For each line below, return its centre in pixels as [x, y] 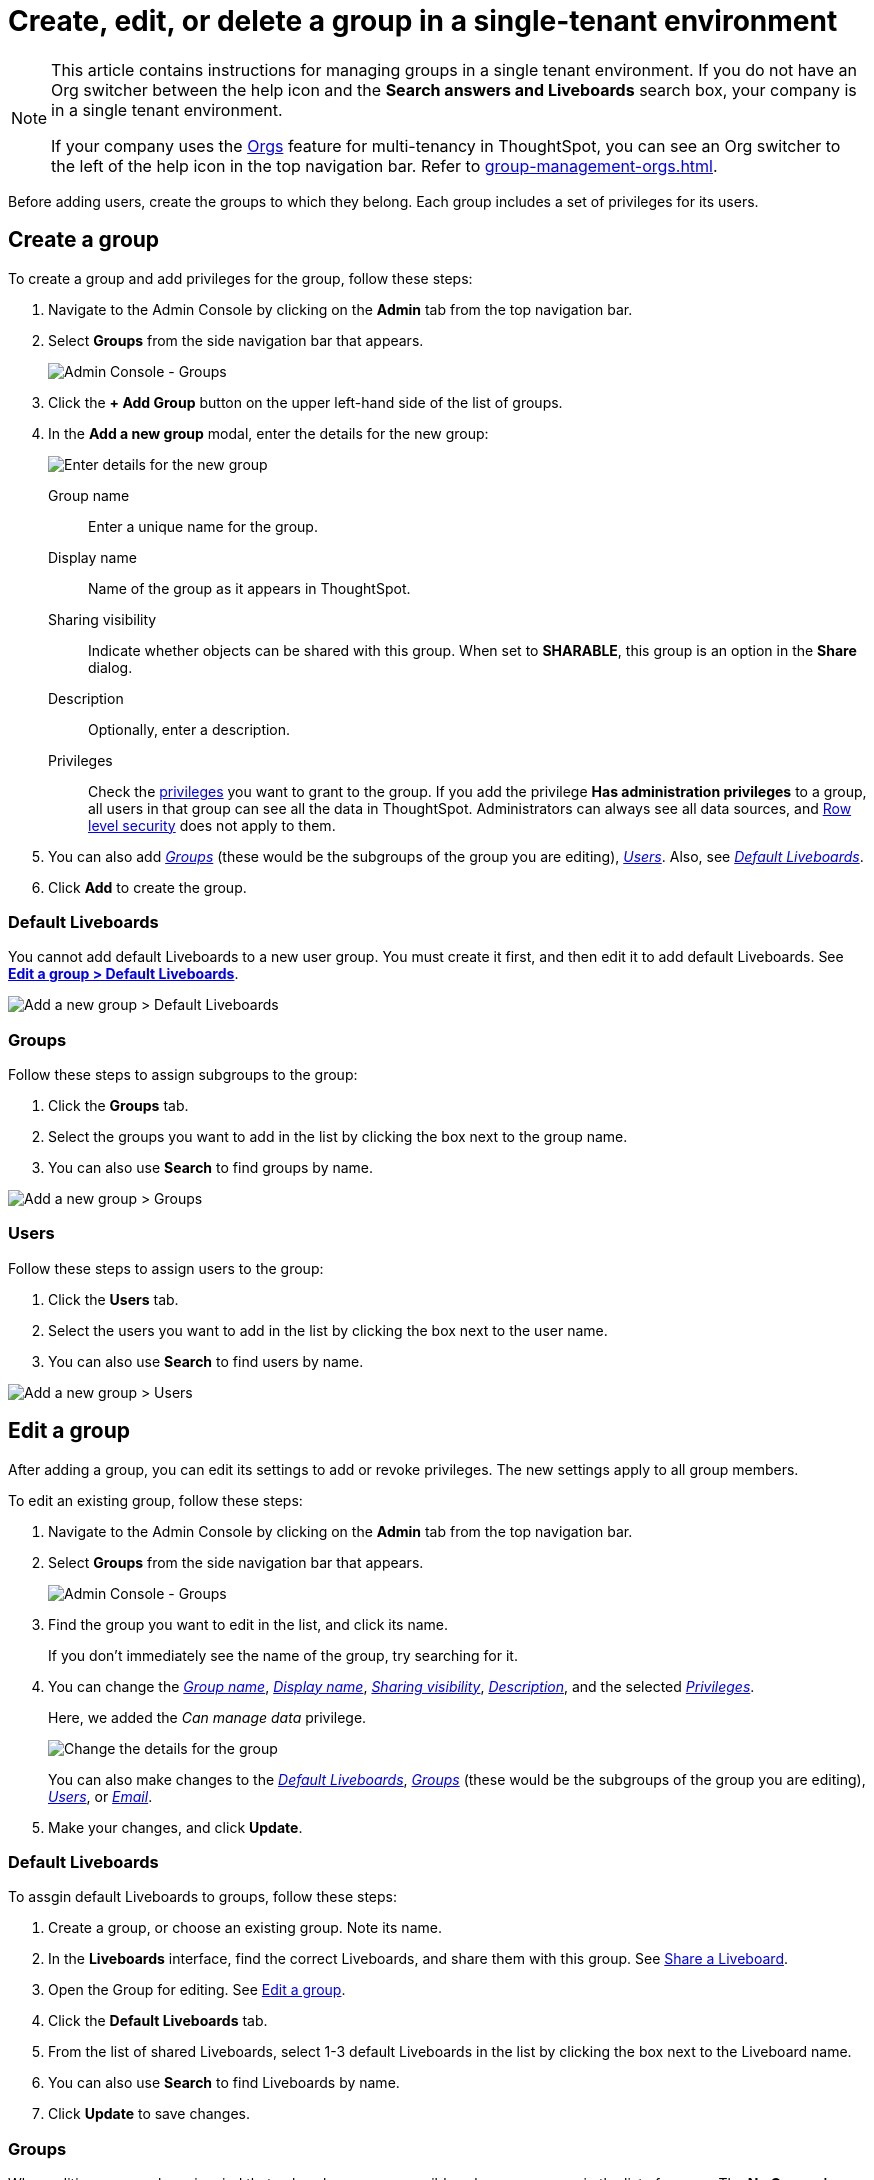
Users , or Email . [100, 1796]
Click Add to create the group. [147, 887]
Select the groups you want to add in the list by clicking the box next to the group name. [338, 1137]
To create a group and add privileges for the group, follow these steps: [240, 278]
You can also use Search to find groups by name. [211, 1168]
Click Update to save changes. [149, 2114]
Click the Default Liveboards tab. [158, 2021]
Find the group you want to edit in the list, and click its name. [248, 1624]
